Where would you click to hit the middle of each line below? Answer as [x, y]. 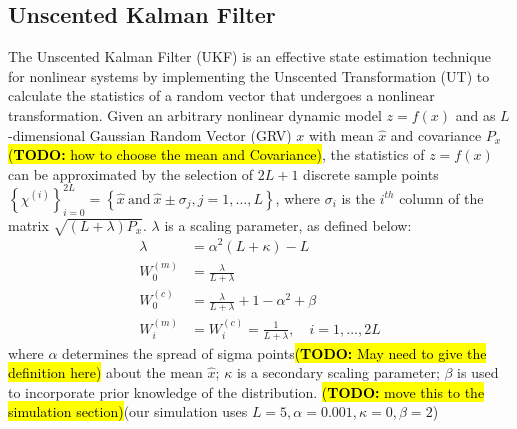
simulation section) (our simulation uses [128, 411]
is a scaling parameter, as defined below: [288, 224]
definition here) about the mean [105, 372]
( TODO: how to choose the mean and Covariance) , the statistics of [216, 154]
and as [475, 114]
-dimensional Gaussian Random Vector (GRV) [150, 134]
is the [358, 197]
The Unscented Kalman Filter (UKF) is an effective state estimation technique [249, 56]
